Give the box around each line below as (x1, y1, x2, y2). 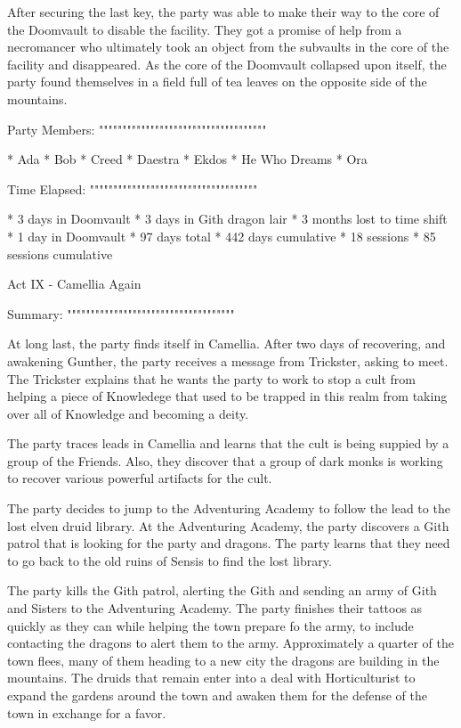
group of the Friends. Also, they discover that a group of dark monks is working (7, 451, 443, 470)
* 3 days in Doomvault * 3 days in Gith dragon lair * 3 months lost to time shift (7, 209, 448, 228)
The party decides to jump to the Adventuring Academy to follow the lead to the (7, 499, 450, 518)
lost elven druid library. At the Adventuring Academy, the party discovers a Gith (7, 516, 449, 535)
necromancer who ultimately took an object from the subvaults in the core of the (7, 37, 449, 56)
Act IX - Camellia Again (7, 274, 142, 293)
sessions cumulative (7, 244, 113, 263)
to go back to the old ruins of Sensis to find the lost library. (7, 551, 332, 569)
